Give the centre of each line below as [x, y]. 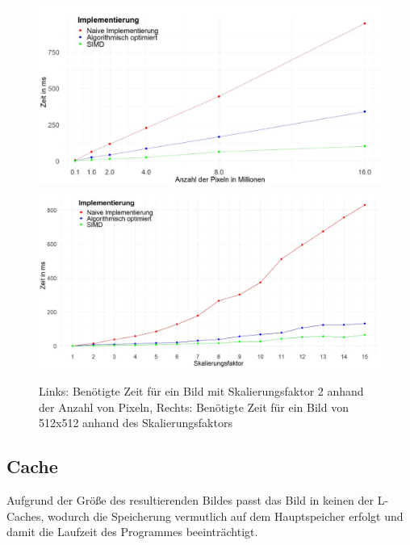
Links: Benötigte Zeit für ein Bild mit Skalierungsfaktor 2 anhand [201, 391]
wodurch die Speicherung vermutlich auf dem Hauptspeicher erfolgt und [226, 516]
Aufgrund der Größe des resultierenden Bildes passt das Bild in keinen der [190, 500]
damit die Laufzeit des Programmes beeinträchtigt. [132, 532]
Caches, [25, 516]
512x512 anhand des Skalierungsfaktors [136, 423]
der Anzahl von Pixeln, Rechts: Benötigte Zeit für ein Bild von [194, 407]
